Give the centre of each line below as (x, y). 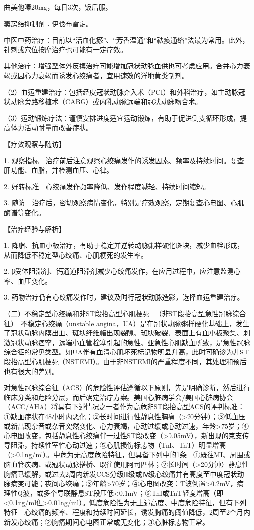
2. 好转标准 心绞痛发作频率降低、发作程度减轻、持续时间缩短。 (107, 186)
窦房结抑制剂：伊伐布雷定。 (48, 23)
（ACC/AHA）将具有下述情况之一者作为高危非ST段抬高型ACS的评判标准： (124, 407)
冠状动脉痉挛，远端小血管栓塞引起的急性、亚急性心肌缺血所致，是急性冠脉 (130, 342)
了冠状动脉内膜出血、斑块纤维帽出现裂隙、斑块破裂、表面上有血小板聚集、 (124, 333)
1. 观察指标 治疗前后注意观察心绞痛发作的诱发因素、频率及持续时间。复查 (124, 160)
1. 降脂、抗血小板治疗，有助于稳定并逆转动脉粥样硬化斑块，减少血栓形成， (124, 245)
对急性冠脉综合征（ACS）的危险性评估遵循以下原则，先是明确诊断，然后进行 (127, 387)
